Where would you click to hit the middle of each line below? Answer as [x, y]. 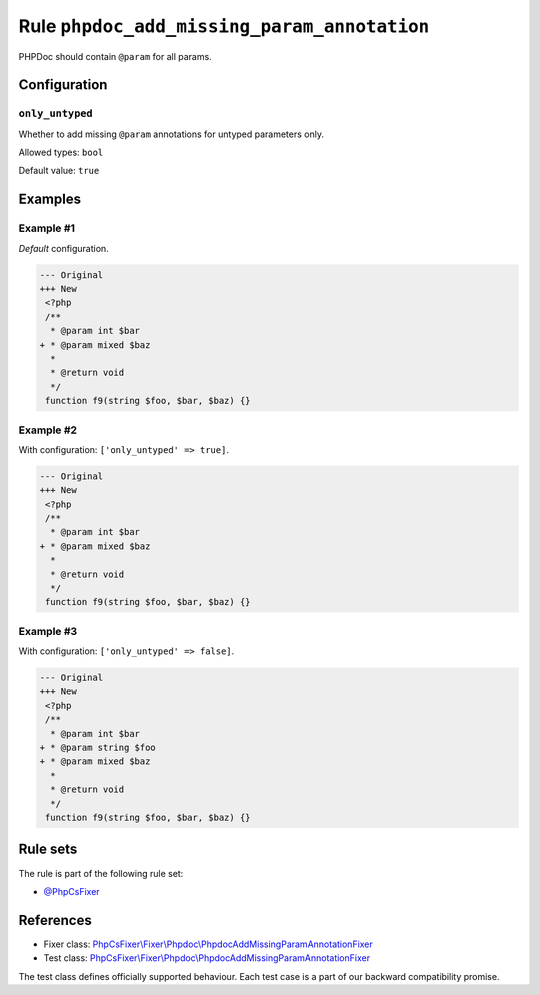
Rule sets [48, 849]
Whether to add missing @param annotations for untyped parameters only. [171, 134]
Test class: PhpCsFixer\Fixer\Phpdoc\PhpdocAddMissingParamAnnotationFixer [206, 958]
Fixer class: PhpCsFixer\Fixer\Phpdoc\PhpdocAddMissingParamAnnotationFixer [208, 944]
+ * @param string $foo [98, 748]
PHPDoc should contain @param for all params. [115, 56]
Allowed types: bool [61, 152]
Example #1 [46, 228]
